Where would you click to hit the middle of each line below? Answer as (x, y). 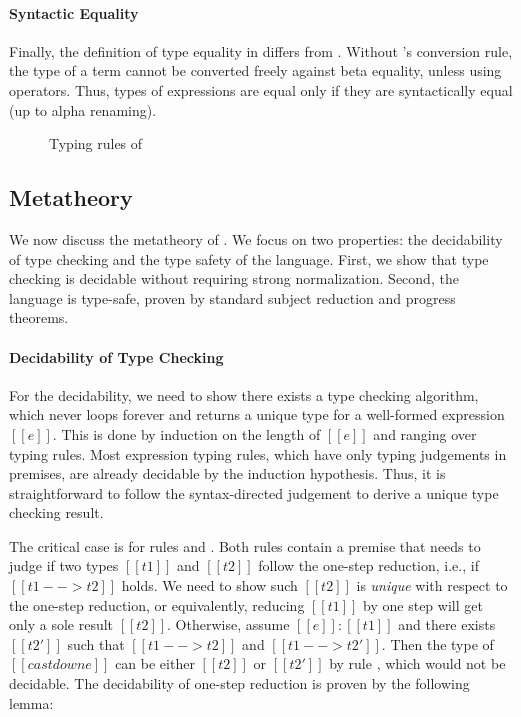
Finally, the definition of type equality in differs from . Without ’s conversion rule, (261, 50)
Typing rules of (96, 143)
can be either (155, 663)
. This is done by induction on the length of (186, 433)
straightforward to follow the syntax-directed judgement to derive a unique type (254, 492)
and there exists (447, 624)
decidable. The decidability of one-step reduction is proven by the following (239, 683)
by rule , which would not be (417, 663)
